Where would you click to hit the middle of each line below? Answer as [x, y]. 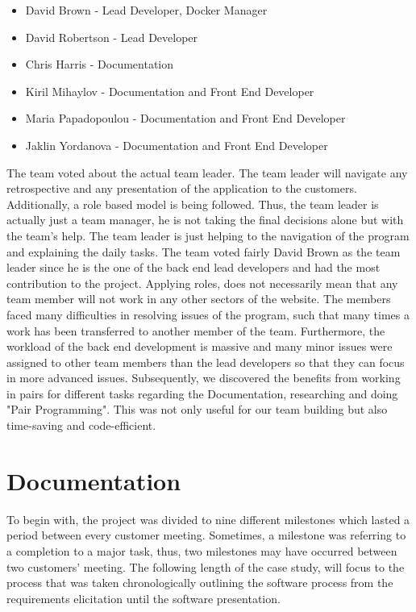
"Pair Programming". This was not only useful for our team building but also [197, 409]
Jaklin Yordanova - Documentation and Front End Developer [177, 145]
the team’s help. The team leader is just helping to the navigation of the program [208, 235]
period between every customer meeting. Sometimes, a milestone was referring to [206, 535]
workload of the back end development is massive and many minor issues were [200, 346]
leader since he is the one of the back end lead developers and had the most [193, 267]
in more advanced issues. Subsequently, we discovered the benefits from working [204, 378]
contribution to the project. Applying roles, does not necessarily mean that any [202, 283]
